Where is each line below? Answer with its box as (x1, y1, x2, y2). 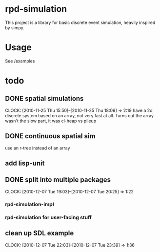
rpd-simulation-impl (5, 201, 55, 208)
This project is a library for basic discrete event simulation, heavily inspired (5, 20, 156, 25)
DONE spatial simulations (5, 94, 84, 103)
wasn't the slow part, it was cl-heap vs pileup (5, 118, 97, 124)
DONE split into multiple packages (5, 176, 111, 184)
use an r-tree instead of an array (5, 145, 70, 151)
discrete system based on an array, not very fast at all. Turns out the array (5, 112, 154, 118)
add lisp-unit (5, 159, 45, 168)
